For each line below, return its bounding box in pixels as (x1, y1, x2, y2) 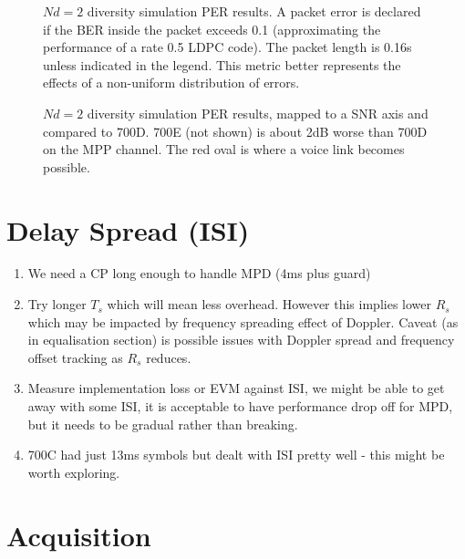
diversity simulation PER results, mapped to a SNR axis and (87, 103, 429, 122)
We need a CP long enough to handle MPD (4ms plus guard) (27, 264, 371, 283)
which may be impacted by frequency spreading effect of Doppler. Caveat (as (27, 312, 459, 331)
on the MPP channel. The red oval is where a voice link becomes (43, 140, 405, 159)
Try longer (27, 295, 87, 314)
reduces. (146, 347, 191, 367)
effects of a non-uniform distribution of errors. (43, 73, 300, 92)
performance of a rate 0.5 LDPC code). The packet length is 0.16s (43, 37, 412, 57)
